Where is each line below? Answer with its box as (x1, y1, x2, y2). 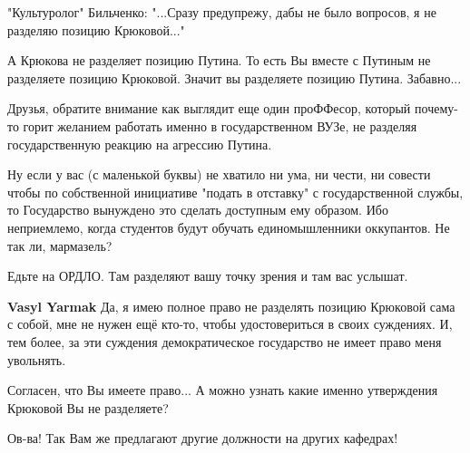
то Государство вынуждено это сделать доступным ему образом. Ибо (7, 200, 388, 219)
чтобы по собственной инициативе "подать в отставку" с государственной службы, (7, 182, 464, 201)
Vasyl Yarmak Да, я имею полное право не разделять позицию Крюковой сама (7, 296, 455, 315)
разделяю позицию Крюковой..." (7, 20, 185, 39)
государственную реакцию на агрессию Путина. (7, 134, 272, 153)
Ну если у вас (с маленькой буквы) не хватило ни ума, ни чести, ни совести (7, 165, 431, 184)
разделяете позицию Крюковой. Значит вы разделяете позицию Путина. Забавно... (7, 68, 462, 87)
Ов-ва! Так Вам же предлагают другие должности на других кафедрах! (7, 429, 398, 448)
